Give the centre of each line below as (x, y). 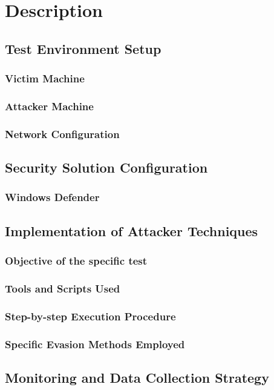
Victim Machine (45, 78)
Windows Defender (52, 197)
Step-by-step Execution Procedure (90, 316)
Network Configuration (62, 134)
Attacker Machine (49, 106)
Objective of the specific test (76, 261)
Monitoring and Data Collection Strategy (137, 377)
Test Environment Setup (83, 48)
